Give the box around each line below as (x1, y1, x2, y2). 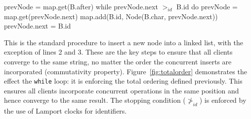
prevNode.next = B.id (4, 21, 71, 31)
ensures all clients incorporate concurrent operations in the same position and (4, 85, 239, 95)
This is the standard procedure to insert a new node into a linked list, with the (4, 37, 243, 47)
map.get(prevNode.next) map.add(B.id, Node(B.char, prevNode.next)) (4, 11, 218, 21)
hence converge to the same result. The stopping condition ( (4, 95, 186, 105)
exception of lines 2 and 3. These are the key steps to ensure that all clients (4, 47, 233, 57)
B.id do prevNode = (176, 1, 238, 11)
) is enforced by (199, 95, 247, 105)
